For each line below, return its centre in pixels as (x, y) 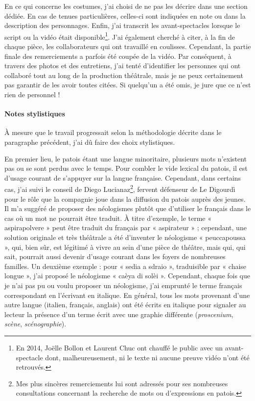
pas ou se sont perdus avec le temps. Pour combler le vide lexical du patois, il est (126, 168)
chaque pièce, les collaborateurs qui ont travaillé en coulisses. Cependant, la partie (128, 46)
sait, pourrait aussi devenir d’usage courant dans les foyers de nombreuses (115, 256)
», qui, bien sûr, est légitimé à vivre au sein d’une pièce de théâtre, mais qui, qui (125, 247)
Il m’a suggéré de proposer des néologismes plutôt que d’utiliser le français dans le (128, 208)
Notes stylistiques (35, 114)
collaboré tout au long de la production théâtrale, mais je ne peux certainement (124, 75)
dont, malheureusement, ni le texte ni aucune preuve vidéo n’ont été (147, 357)
